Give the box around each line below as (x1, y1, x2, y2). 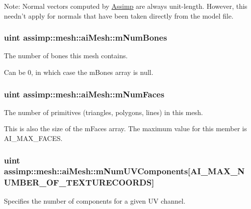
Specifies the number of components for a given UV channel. (4, 195, 186, 206)
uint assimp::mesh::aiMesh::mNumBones (4, 31, 167, 44)
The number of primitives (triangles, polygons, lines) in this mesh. (4, 107, 203, 117)
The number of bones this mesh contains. (4, 50, 128, 61)
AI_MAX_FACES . (4, 133, 63, 143)
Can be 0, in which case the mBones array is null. (4, 67, 153, 77)
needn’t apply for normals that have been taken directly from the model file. (4, 10, 234, 21)
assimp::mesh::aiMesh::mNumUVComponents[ (4, 165, 191, 177)
